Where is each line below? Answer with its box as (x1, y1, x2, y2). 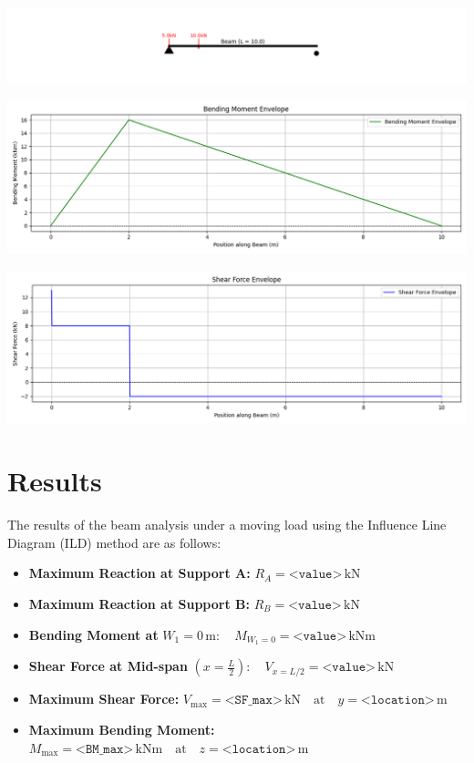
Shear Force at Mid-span (28, 656, 188, 675)
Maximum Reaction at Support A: (28, 563, 251, 583)
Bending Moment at (28, 624, 159, 644)
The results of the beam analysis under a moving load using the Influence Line (7, 515, 447, 534)
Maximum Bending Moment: (28, 720, 215, 739)
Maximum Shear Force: (28, 689, 180, 708)
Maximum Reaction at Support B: (28, 594, 250, 613)
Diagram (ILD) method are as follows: (7, 532, 222, 552)
